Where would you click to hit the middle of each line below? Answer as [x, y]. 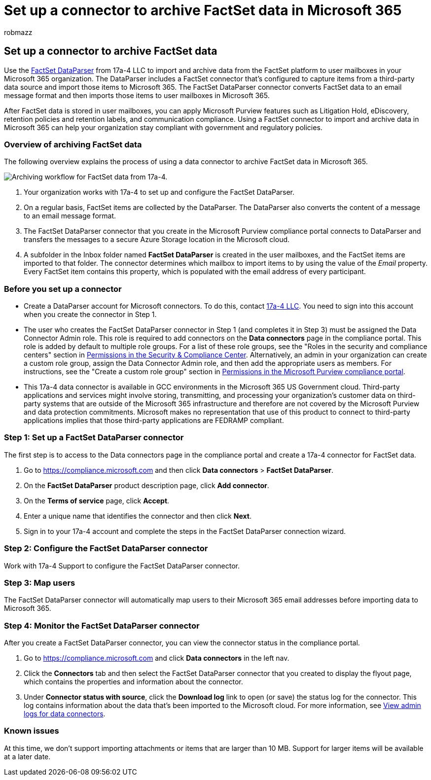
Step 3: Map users [40, 583]
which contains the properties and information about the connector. [133, 682]
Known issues [32, 731]
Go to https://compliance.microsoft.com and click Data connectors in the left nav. [157, 658]
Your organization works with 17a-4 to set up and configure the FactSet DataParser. [159, 192]
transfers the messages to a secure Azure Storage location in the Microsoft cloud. [157, 240]
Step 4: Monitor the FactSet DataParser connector [102, 625]
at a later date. [27, 756]
